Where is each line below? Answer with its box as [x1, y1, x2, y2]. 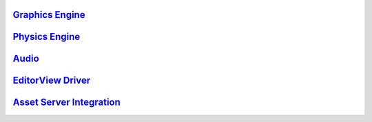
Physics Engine [12, 31, 81, 42]
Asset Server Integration [12, 97, 121, 108]
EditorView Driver [12, 75, 91, 86]
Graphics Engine [12, 9, 85, 21]
